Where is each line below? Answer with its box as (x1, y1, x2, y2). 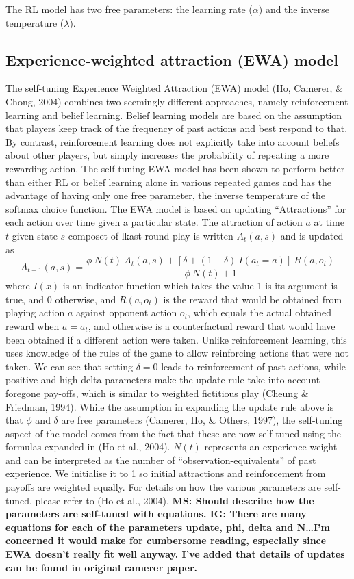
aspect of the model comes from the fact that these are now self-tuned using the (5, 426, 342, 440)
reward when (5, 318, 60, 333)
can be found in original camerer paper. (5, 560, 198, 574)
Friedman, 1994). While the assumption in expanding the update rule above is (5, 399, 334, 413)
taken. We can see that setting (5, 359, 134, 373)
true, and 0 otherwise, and (5, 292, 116, 306)
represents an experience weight (204, 439, 338, 454)
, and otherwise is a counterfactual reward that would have (88, 318, 336, 333)
